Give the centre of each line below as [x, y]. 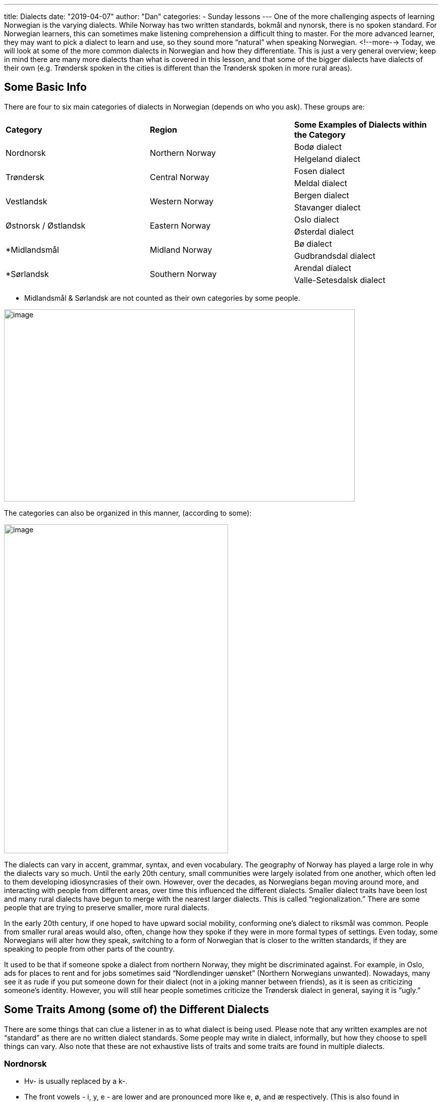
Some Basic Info [45, 87]
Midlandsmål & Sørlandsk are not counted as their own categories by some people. [162, 298]
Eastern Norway [180, 225]
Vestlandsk [26, 201]
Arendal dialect [322, 268]
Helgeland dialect [327, 159]
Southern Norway [183, 274]
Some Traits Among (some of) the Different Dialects [137, 1010]
